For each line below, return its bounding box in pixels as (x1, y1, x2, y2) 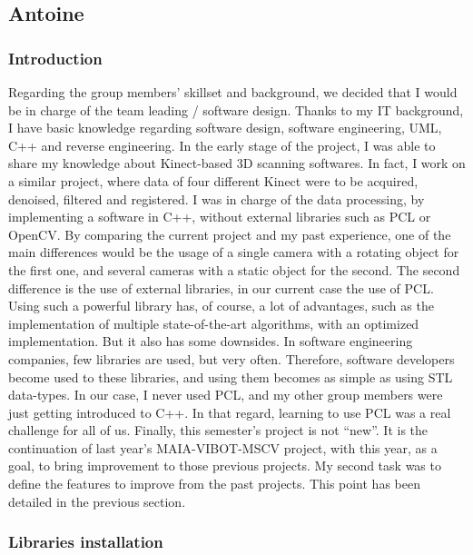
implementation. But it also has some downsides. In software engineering (8, 332, 413, 351)
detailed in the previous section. (8, 491, 186, 510)
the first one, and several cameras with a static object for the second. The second (8, 260, 460, 279)
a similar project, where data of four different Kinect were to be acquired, (8, 171, 419, 190)
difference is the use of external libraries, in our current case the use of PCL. (8, 278, 434, 297)
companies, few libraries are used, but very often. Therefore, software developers (8, 349, 455, 368)
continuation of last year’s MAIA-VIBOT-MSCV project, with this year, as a (8, 438, 438, 457)
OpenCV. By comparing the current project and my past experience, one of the (8, 224, 451, 243)
